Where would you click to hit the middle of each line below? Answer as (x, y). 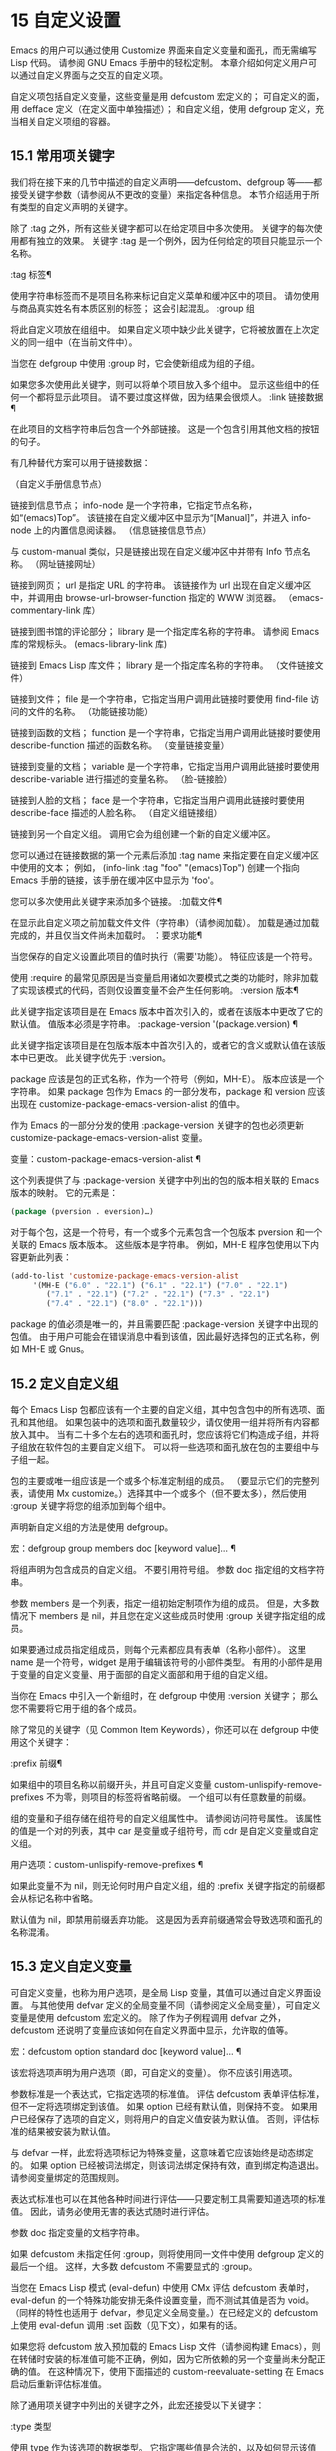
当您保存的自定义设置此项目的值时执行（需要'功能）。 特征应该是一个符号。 (164, 956)
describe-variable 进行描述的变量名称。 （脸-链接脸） (121, 778)
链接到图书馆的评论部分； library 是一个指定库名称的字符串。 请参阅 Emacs (165, 631)
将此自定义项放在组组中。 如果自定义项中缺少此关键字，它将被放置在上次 (160, 329)
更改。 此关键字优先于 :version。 (104, 1057)
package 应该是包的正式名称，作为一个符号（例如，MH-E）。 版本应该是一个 (167, 1078)
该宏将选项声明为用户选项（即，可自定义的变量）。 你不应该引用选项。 (154, 2072)
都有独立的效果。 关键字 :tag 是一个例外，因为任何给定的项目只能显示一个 (170, 240)
